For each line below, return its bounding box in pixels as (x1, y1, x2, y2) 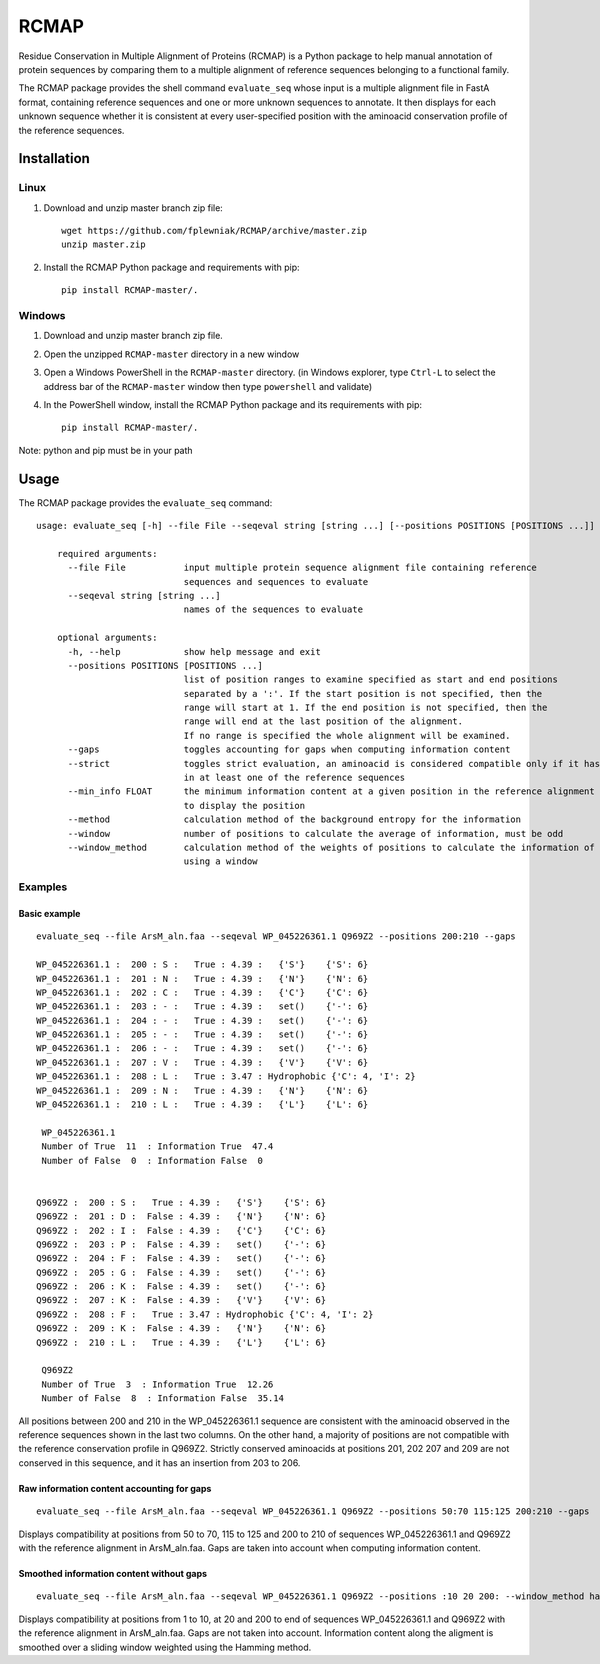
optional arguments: (56, 632, 158, 644)
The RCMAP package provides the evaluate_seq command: (18, 496, 273, 509)
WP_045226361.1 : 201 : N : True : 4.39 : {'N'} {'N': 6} (36, 973, 369, 984)
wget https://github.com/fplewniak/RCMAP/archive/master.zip (61, 225, 367, 237)
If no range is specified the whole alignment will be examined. (183, 730, 511, 741)
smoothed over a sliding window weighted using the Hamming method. (18, 1641, 312, 1653)
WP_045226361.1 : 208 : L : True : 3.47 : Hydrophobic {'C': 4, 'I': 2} (36, 1071, 416, 1082)
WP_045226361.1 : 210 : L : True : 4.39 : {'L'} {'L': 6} (36, 1099, 369, 1110)
